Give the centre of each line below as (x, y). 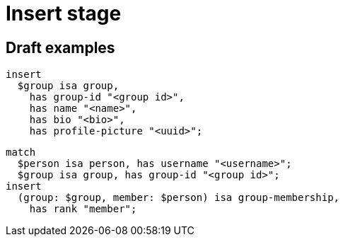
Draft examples (60, 47)
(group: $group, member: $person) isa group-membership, (179, 198)
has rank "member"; (83, 209)
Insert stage (64, 13)
